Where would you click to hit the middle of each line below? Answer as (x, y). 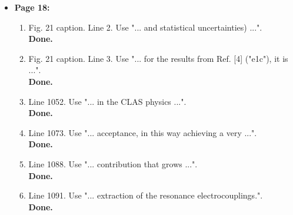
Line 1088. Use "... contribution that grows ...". (113, 163)
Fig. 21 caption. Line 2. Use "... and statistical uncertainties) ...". (145, 27)
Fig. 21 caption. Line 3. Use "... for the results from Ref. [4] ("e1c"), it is (158, 58)
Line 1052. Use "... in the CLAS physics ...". (107, 101)
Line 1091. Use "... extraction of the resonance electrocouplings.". (146, 195)
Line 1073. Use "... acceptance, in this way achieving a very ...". (143, 132)
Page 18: (32, 7)
